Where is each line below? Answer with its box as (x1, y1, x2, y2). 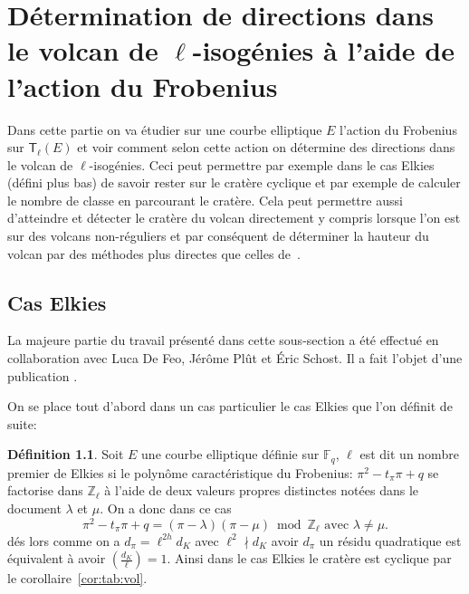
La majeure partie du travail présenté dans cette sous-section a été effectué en (7, 331, 439, 350)
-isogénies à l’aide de (192, 32, 455, 69)
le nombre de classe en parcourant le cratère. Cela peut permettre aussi (7, 190, 403, 209)
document (7, 499, 62, 518)
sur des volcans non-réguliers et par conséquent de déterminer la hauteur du (7, 226, 429, 245)
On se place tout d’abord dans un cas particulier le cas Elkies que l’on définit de (7, 397, 453, 416)
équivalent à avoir (7, 549, 106, 568)
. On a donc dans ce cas (100, 499, 232, 518)
